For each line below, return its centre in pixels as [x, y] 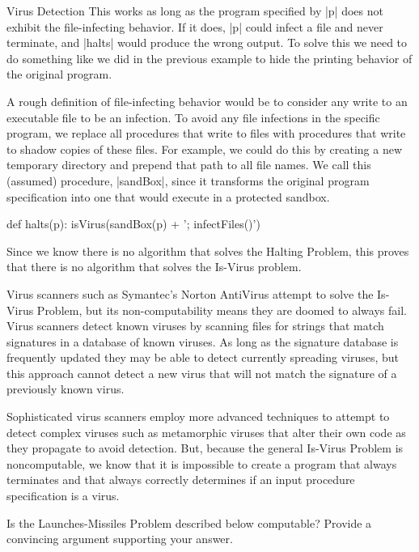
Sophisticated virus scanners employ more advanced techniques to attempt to [198, 416]
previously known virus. [66, 389]
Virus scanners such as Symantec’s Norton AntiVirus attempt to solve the [190, 293]
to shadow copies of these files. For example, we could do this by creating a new [205, 149]
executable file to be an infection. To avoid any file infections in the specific [193, 117]
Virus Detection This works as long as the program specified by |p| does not [195, 11]
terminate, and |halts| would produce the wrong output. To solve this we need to [207, 42]
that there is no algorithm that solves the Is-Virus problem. [154, 267]
